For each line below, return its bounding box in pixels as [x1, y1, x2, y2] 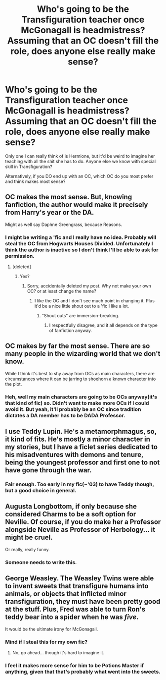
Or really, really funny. [5, 546, 50, 552]
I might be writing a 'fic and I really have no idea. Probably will [5, 234, 157, 241]
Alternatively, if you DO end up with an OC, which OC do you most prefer [5, 173, 154, 179]
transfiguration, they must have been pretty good [5, 597, 161, 606]
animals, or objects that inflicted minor [5, 590, 127, 598]
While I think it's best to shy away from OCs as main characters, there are [5, 370, 155, 376]
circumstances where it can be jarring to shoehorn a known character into [5, 376, 156, 382]
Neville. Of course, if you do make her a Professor [5, 518, 161, 526]
